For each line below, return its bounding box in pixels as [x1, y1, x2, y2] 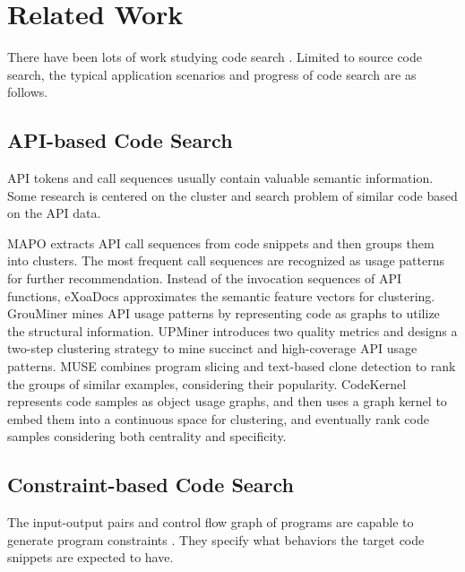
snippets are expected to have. [7, 548, 174, 567]
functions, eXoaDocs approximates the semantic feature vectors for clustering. [7, 286, 435, 305]
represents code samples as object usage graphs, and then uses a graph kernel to [7, 392, 447, 411]
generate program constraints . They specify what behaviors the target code [7, 530, 425, 549]
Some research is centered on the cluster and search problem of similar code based [7, 186, 458, 204]
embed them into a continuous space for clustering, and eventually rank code [7, 409, 429, 428]
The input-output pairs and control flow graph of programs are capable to [7, 513, 414, 532]
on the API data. [7, 204, 101, 222]
